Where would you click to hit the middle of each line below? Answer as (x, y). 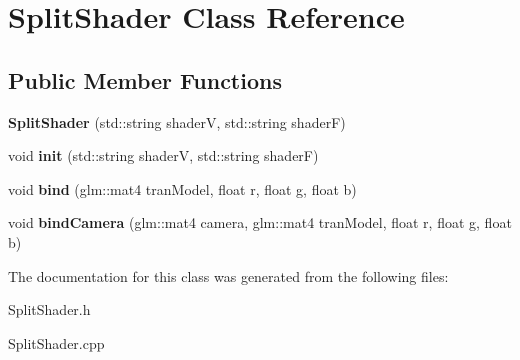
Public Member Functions (145, 79)
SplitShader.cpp (56, 342)
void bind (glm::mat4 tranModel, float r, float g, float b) (182, 188)
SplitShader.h (49, 309)
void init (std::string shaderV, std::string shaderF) (163, 155)
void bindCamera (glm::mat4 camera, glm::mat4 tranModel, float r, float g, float (260, 222)
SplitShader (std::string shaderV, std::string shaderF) (177, 121)
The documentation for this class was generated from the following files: (228, 275)
